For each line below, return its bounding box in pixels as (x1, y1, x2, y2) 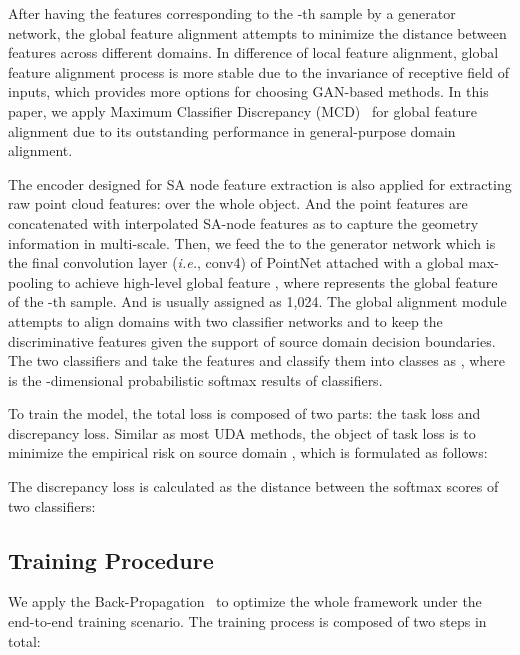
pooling (8, 271, 54, 292)
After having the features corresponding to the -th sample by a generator (8, 3, 456, 23)
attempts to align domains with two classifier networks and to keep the (8, 310, 443, 331)
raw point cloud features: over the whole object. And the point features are (8, 193, 468, 214)
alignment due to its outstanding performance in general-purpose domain (8, 120, 456, 141)
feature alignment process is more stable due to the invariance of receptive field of (8, 61, 509, 82)
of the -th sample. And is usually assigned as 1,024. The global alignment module (8, 291, 507, 312)
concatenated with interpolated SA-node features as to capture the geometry (8, 212, 479, 233)
